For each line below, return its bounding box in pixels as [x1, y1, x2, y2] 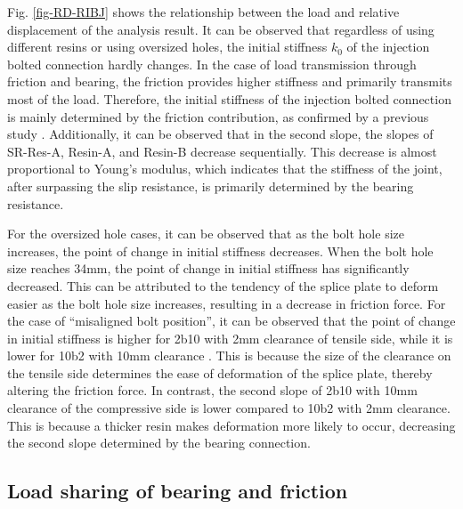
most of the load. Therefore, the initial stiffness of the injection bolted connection [7, 89, 451, 108]
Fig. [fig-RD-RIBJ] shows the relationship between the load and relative [7, 3, 400, 20]
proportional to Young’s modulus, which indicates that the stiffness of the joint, [7, 159, 443, 178]
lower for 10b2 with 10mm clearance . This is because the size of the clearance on [7, 346, 451, 365]
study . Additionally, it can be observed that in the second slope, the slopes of [7, 125, 434, 143]
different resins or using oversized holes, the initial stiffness [7, 37, 328, 56]
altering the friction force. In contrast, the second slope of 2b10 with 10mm [7, 381, 418, 400]
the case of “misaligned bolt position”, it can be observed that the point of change [7, 311, 456, 330]
